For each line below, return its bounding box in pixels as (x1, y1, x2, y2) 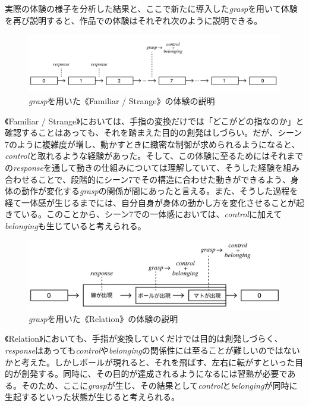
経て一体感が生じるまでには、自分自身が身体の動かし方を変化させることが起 (5, 196, 304, 208)
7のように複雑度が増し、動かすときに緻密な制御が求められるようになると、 (5, 138, 300, 150)
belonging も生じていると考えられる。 (5, 220, 146, 232)
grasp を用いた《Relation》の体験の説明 (29, 312, 178, 324)
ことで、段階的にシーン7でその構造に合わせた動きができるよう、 (37, 173, 291, 185)
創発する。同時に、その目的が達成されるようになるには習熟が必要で (21, 367, 288, 380)
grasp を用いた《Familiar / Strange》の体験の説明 (29, 95, 215, 107)
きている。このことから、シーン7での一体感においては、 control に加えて (5, 208, 282, 220)
